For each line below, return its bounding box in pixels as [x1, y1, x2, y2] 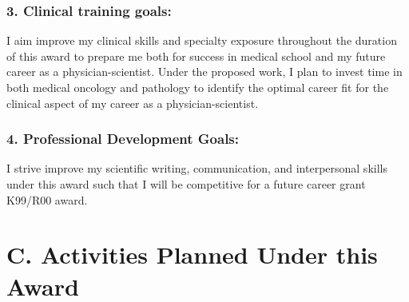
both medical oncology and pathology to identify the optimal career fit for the [6, 79, 389, 95]
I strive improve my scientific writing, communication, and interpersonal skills [6, 160, 387, 177]
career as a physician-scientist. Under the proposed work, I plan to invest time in [6, 63, 403, 80]
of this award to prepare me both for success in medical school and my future [6, 47, 386, 64]
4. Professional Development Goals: [6, 129, 239, 149]
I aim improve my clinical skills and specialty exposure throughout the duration [6, 32, 397, 49]
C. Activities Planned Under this [6, 238, 378, 271]
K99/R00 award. [6, 191, 88, 208]
